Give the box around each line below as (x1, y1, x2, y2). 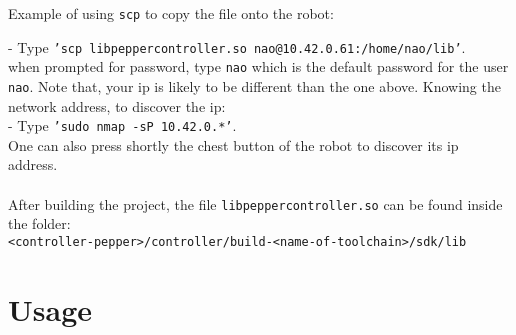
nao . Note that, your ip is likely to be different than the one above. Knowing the (8, 75, 501, 96)
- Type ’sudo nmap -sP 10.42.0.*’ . (8, 115, 237, 136)
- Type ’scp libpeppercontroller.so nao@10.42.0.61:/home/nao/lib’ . (8, 36, 466, 57)
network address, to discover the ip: (8, 95, 226, 116)
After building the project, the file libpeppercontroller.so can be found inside (8, 193, 503, 214)
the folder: (8, 213, 71, 234)
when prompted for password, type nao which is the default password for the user (8, 56, 509, 77)
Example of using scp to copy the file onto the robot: (8, 3, 334, 23)
